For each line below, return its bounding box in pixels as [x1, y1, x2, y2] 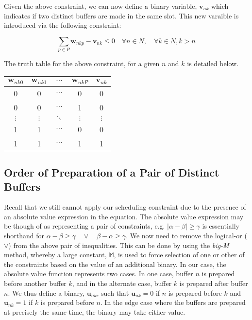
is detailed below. [187, 58, 239, 69]
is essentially [202, 221, 239, 231]
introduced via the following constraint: [4, 20, 121, 30]
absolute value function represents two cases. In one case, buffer [4, 268, 193, 279]
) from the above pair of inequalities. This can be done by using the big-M [8, 240, 229, 250]
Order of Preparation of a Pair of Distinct [4, 165, 219, 180]
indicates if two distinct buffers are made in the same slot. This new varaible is [4, 10, 239, 20]
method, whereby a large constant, [4, 249, 107, 260]
